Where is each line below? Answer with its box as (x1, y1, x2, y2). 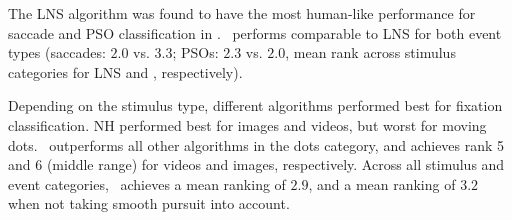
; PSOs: (172, 42, 219, 63)
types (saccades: (8, 42, 106, 63)
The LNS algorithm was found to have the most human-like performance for (8, 3, 476, 23)
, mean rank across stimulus (285, 42, 456, 63)
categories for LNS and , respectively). (8, 61, 243, 82)
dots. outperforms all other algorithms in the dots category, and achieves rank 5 (8, 134, 505, 155)
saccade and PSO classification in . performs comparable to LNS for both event (8, 22, 502, 43)
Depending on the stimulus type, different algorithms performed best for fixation (8, 95, 503, 116)
